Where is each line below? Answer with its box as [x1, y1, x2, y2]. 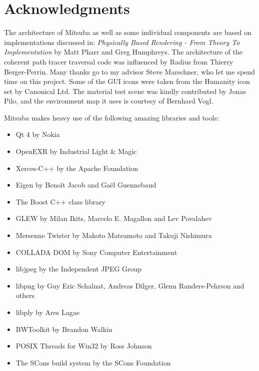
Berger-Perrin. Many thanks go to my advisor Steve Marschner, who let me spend [4, 66, 255, 76]
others [15, 290, 35, 300]
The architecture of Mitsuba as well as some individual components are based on [4, 27, 251, 37]
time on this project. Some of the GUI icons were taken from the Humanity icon [4, 76, 250, 86]
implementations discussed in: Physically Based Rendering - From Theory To [4, 36, 240, 47]
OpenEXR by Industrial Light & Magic [15, 146, 137, 156]
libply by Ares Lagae [15, 307, 79, 317]
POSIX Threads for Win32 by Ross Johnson [15, 340, 152, 351]
